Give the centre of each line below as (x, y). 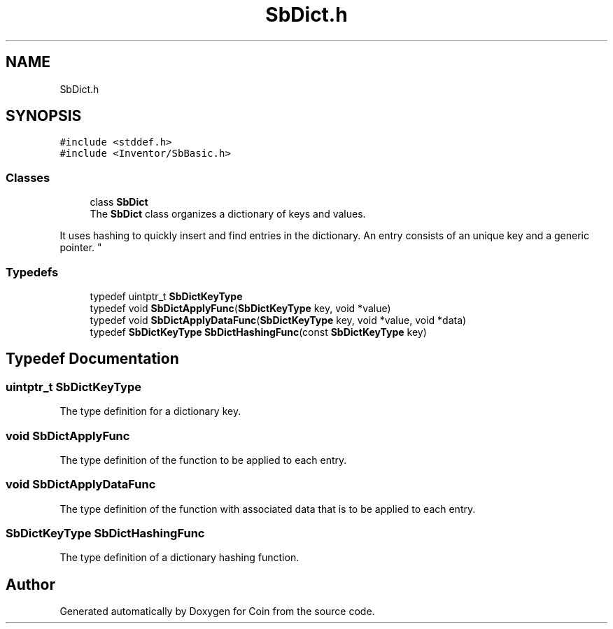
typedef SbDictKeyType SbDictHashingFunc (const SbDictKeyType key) (258, 332)
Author (30, 584)
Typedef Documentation (92, 359)
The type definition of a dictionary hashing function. (179, 558)
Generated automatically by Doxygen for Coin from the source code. (217, 612)
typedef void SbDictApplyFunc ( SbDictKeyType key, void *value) (240, 308)
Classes (28, 177)
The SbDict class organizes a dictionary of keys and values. (228, 214)
